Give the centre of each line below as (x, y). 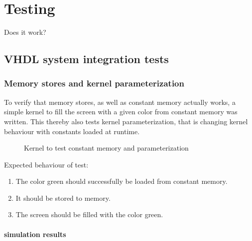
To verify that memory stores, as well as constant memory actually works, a (120, 102)
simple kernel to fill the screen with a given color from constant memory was (121, 112)
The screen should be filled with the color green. (89, 214)
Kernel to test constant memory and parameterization (106, 148)
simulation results (35, 234)
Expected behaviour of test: (46, 164)
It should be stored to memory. (63, 198)
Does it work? (25, 32)
